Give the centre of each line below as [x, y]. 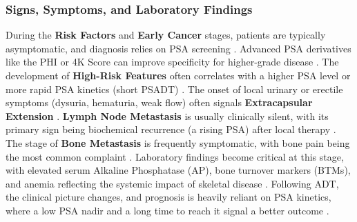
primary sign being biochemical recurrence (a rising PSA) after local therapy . [171, 129]
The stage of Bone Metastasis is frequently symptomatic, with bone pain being [178, 142]
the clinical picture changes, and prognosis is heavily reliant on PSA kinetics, [168, 197]
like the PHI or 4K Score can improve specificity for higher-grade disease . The [172, 62]
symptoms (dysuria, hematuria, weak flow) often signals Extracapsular [159, 102]
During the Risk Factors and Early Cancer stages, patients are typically [166, 35]
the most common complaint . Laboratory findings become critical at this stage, [175, 156]
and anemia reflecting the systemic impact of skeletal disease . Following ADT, [172, 183]
